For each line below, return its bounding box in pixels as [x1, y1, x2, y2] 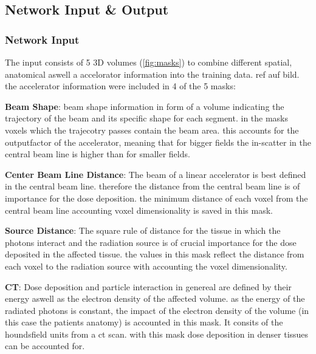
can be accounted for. [5, 339, 85, 352]
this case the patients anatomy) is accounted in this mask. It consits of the [5, 316, 283, 328]
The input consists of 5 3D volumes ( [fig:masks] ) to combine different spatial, [5, 56, 292, 68]
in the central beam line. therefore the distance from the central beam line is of [5, 180, 300, 192]
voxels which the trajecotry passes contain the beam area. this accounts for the [5, 123, 299, 136]
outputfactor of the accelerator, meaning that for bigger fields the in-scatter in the [5, 135, 312, 148]
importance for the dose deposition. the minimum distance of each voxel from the [5, 191, 308, 204]
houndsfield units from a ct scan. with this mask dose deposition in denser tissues [5, 327, 309, 340]
